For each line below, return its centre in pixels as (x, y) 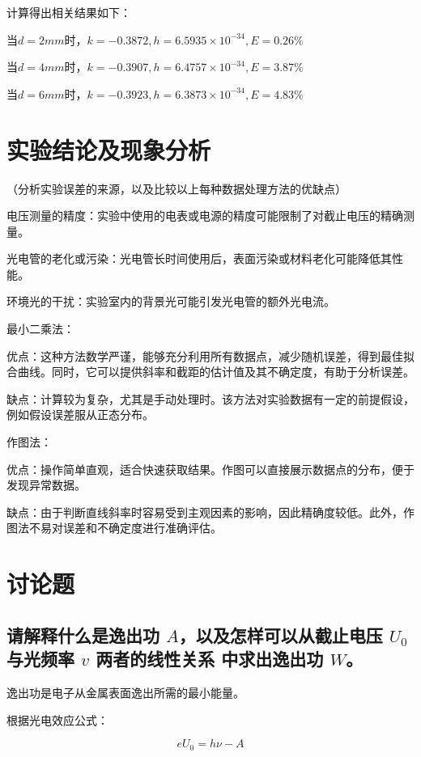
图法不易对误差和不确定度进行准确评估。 (114, 528)
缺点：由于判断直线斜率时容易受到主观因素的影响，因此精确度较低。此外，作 (210, 512)
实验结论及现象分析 (109, 149)
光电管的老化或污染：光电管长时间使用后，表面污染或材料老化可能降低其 (199, 258)
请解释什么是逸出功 (83, 634)
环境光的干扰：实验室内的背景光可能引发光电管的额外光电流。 (171, 301)
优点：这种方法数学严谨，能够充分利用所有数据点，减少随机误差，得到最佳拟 (210, 355)
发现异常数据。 (46, 485)
